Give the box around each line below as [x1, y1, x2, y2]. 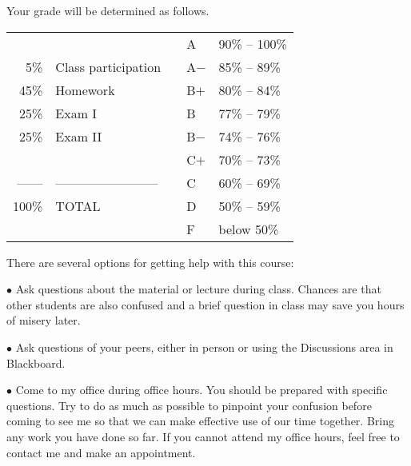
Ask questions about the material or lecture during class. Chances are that [15, 281, 381, 297]
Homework [55, 80, 115, 99]
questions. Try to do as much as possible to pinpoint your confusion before [6, 396, 372, 413]
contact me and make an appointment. [6, 444, 196, 460]
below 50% [218, 219, 279, 238]
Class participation [55, 57, 162, 76]
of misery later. [6, 312, 81, 329]
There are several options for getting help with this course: [6, 253, 294, 270]
